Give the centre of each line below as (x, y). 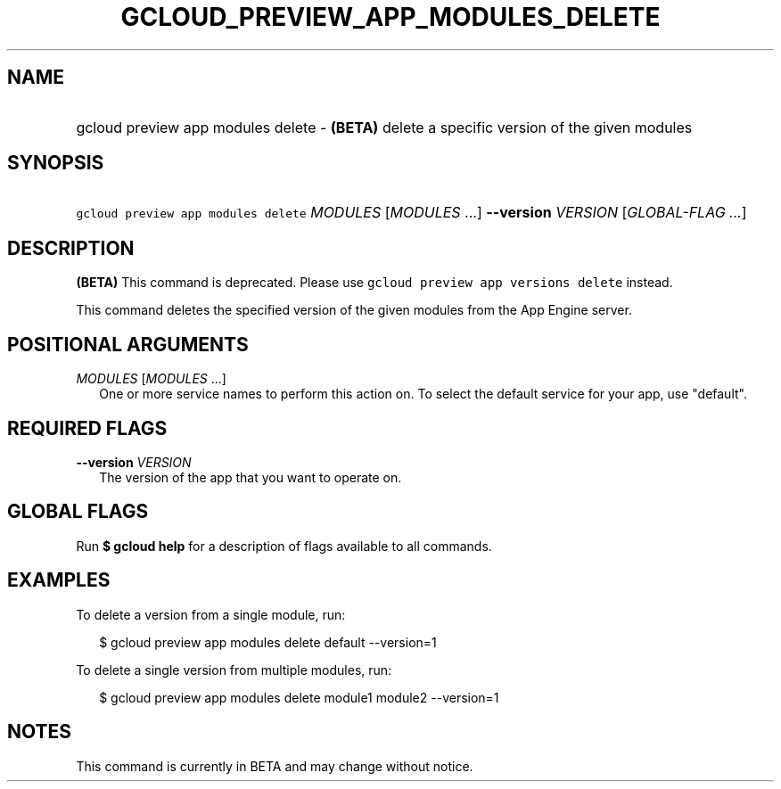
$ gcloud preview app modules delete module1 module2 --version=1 (299, 697)
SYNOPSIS (56, 163)
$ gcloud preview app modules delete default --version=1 (268, 642)
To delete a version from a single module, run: (211, 614)
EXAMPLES (59, 580)
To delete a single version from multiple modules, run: (234, 670)
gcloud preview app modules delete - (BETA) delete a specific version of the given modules (384, 127)
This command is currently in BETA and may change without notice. (275, 766)
